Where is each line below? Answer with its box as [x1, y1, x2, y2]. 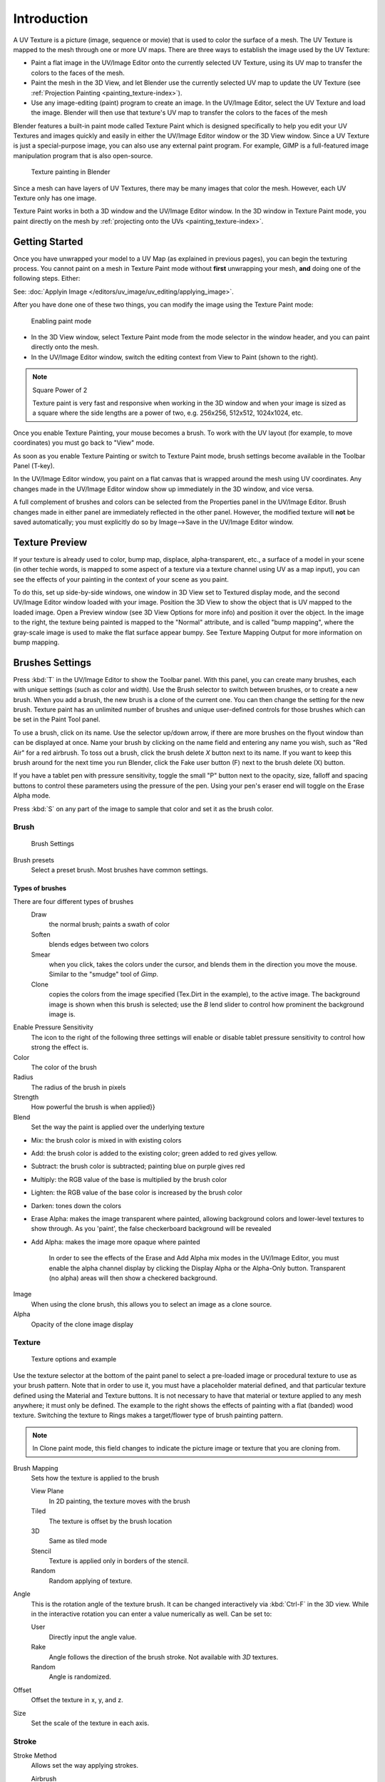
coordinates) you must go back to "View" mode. [13, 438, 155, 447]
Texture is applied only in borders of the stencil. [48, 1557, 189, 1565]
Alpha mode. [13, 791, 51, 800]
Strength [13, 1093, 39, 1101]
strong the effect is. [31, 1043, 89, 1051]
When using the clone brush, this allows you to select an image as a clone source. [31, 1299, 272, 1308]
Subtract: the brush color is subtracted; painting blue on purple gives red [31, 1162, 245, 1170]
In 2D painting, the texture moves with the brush [48, 1497, 190, 1505]
